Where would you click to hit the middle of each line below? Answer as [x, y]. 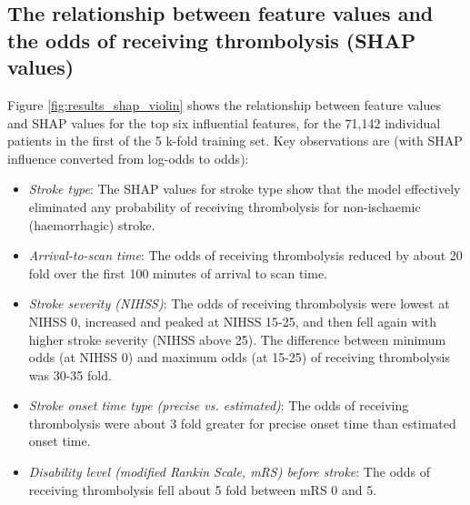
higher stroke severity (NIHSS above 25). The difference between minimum [237, 339]
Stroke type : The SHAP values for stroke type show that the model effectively [245, 189]
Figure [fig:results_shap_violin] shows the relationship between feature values [224, 104]
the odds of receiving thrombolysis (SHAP [212, 40]
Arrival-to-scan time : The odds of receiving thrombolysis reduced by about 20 [245, 255]
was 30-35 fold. [70, 374]
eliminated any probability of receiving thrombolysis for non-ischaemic [225, 206]
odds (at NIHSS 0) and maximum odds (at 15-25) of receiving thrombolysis [239, 357]
